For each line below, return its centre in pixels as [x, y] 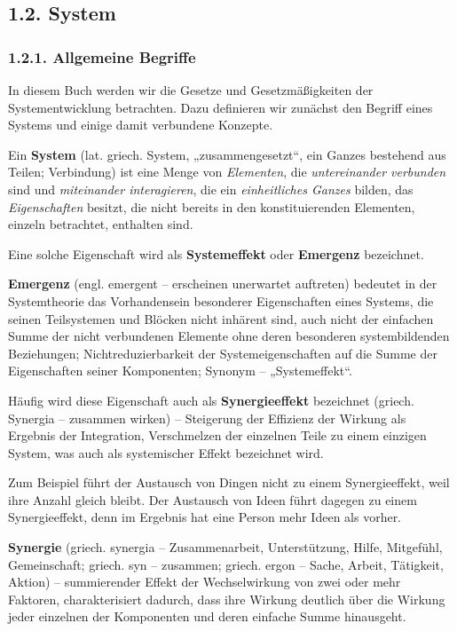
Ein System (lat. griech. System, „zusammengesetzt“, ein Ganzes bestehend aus [227, 154]
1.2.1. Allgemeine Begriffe [102, 56]
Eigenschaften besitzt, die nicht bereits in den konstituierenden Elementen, [212, 206]
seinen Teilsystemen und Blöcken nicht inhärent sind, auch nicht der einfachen [221, 318]
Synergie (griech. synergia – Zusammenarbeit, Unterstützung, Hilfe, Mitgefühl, [225, 547]
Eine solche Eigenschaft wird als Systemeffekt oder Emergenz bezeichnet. [216, 253]
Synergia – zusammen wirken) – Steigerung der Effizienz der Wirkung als [207, 418]
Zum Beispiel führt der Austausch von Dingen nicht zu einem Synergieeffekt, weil [229, 482]
